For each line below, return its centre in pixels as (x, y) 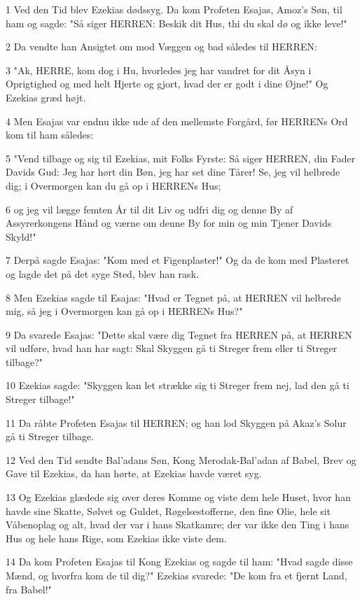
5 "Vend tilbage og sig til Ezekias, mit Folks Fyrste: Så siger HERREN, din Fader (181, 158)
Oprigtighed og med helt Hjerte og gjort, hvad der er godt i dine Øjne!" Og (167, 84)
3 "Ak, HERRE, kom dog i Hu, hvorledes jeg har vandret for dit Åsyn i (159, 70)
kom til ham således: (50, 135)
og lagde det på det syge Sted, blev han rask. (102, 273)
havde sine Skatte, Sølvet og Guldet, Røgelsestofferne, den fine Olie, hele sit (168, 510)
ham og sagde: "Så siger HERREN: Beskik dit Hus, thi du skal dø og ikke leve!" (176, 23)
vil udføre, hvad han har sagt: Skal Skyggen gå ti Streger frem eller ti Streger (172, 348)
